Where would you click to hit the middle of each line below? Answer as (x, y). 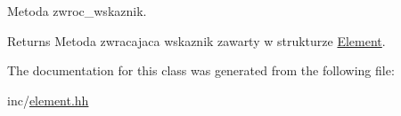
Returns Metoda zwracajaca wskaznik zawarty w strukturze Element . (196, 40)
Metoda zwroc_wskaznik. (77, 11)
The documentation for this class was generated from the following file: (201, 70)
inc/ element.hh (48, 100)
